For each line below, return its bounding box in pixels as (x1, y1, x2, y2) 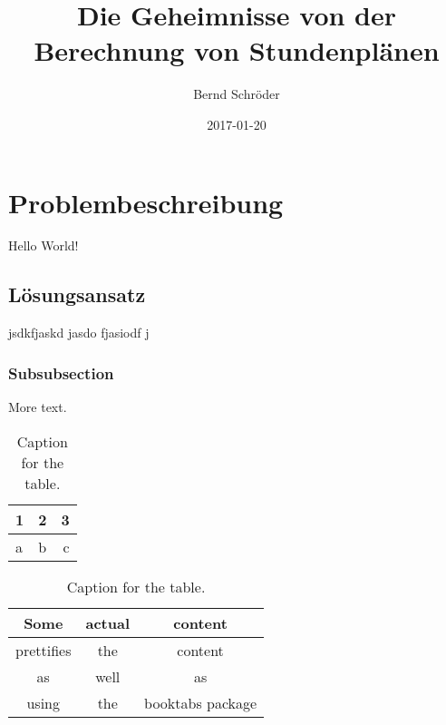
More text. (8, 397, 67, 416)
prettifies (15, 639, 72, 661)
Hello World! (8, 236, 79, 255)
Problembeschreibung (8, 183, 284, 220)
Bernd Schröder (193, 84, 280, 103)
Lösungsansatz (8, 280, 146, 309)
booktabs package (144, 691, 257, 713)
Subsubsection (8, 361, 114, 384)
